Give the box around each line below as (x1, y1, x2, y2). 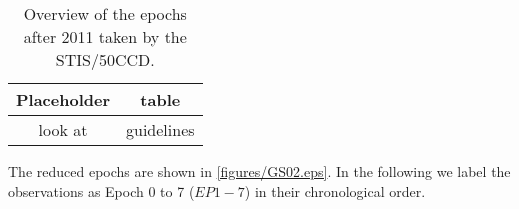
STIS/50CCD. (55, 48, 155, 71)
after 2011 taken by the (23, 25, 187, 48)
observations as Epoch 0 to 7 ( (8, 180, 195, 201)
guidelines (126, 118, 195, 141)
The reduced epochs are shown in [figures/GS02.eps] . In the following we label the (8, 161, 511, 181)
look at (38, 118, 88, 141)
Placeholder (16, 88, 111, 111)
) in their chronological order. (244, 180, 426, 201)
